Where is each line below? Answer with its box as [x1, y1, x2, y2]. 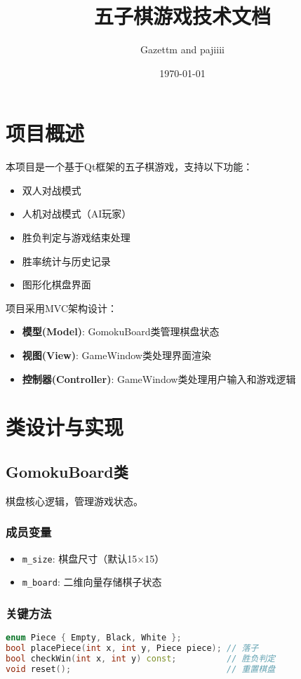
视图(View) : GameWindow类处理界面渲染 [22, 348, 211, 362]
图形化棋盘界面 [22, 277, 91, 292]
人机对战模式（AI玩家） [22, 206, 132, 221]
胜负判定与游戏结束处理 [22, 230, 131, 245]
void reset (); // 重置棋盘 [6, 664, 276, 674]
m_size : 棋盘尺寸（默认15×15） [22, 551, 165, 565]
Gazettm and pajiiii [140, 42, 225, 57]
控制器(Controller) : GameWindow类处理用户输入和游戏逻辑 [22, 371, 296, 386]
